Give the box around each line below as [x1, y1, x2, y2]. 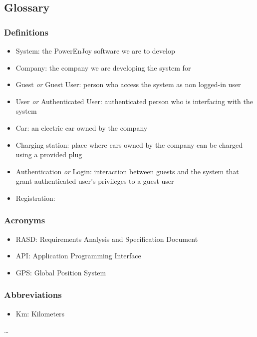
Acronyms [4, 214, 45, 226]
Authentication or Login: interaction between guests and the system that [15, 166, 239, 176]
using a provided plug [15, 149, 82, 160]
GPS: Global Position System [15, 267, 106, 277]
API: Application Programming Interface [15, 250, 141, 261]
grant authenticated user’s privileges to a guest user [15, 176, 174, 186]
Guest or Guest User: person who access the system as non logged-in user [15, 79, 241, 90]
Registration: [15, 192, 55, 203]
